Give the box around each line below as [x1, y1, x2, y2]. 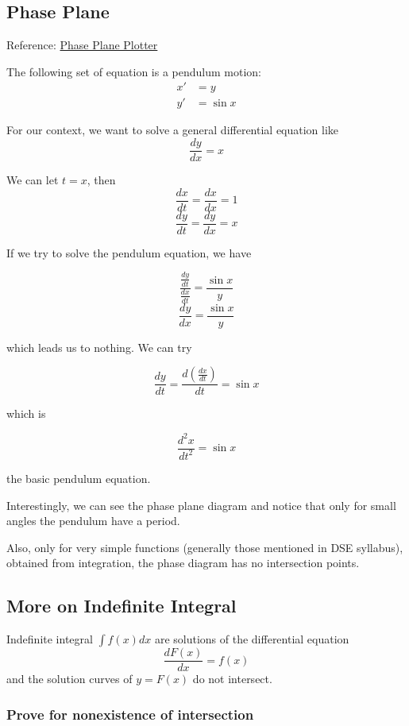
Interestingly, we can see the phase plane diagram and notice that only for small [6, 496, 396, 513]
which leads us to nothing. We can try [6, 338, 192, 355]
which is [6, 405, 46, 422]
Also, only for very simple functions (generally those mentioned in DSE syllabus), [6, 539, 403, 555]
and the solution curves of [6, 670, 133, 687]
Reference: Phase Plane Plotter [6, 37, 158, 53]
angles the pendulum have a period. [6, 512, 180, 529]
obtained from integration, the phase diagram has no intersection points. [6, 554, 360, 571]
